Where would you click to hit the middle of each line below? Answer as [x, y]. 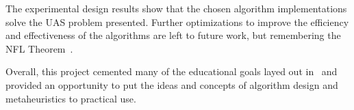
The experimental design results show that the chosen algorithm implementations [176, 8]
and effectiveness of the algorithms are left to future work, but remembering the [173, 35]
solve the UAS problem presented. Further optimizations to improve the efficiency [177, 22]
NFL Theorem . [39, 48]
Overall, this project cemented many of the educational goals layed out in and [172, 71]
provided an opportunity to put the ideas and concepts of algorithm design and [172, 84]
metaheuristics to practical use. [71, 98]
